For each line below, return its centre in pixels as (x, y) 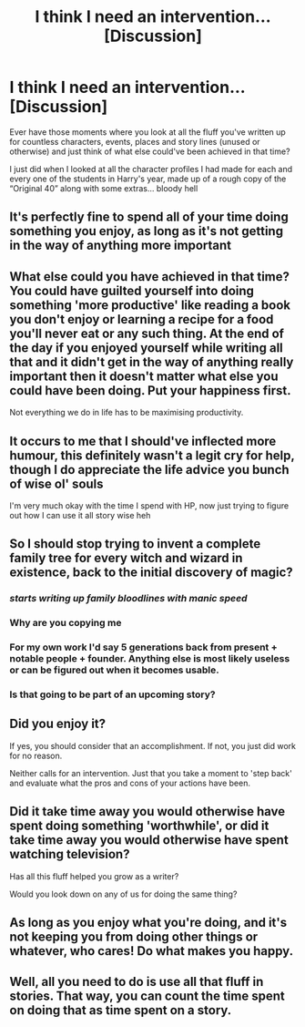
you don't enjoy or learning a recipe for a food (142, 319)
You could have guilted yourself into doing (132, 290)
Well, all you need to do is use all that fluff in (137, 982)
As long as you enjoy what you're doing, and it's (148, 923)
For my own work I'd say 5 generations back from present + (143, 647)
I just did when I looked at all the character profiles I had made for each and (151, 169)
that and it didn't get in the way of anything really (152, 362)
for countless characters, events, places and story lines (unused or (135, 141)
